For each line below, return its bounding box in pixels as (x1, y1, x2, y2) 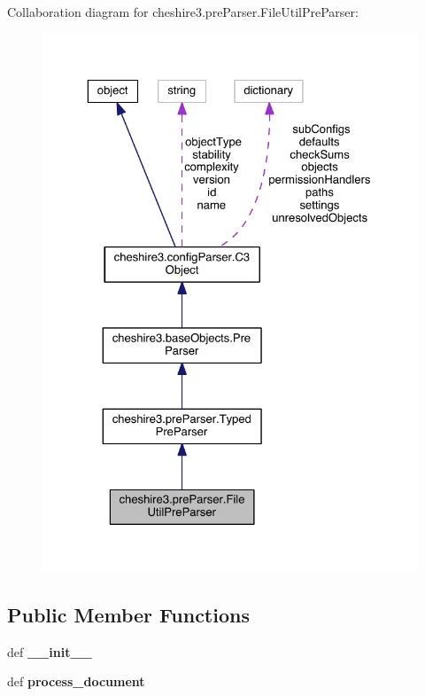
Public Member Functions (7, 600, 250, 628)
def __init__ (7, 642, 92, 661)
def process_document (7, 672, 145, 691)
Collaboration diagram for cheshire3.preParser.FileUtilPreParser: (7, 3, 359, 20)
